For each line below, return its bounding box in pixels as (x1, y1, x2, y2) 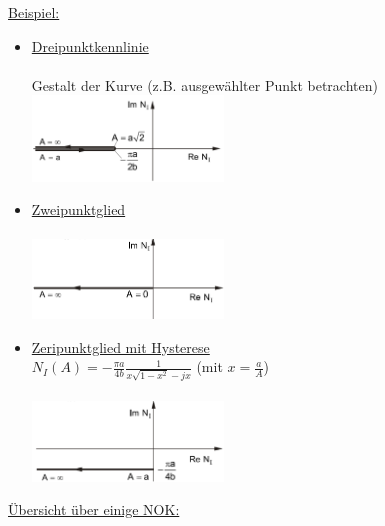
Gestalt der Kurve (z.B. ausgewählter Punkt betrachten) (31, 74, 378, 95)
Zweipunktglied (31, 199, 126, 220)
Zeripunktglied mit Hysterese (31, 336, 210, 357)
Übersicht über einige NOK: (8, 499, 180, 520)
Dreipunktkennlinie (31, 35, 149, 56)
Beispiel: (8, 2, 60, 22)
